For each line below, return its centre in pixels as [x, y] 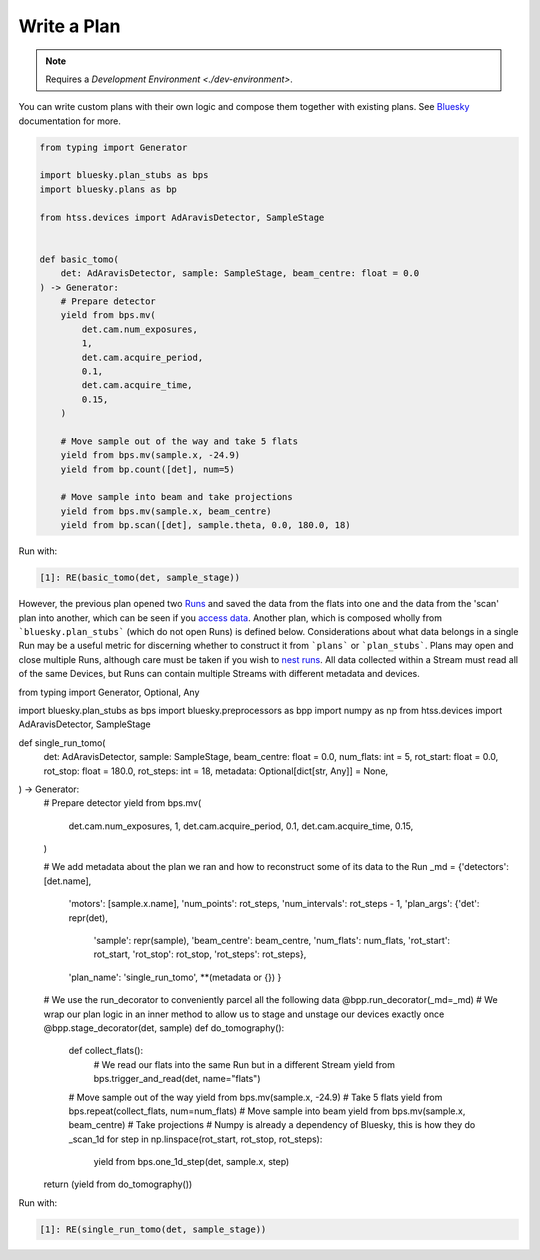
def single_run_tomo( [62, 742]
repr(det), [88, 917]
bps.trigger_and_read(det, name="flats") [177, 1079]
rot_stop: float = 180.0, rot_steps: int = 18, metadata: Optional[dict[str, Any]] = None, [216, 771]
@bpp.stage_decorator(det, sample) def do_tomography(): [164, 1027]
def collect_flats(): [106, 1051]
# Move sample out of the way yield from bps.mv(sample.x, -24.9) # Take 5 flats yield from [255, 1097]
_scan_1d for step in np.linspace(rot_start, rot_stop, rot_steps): [195, 1139]
